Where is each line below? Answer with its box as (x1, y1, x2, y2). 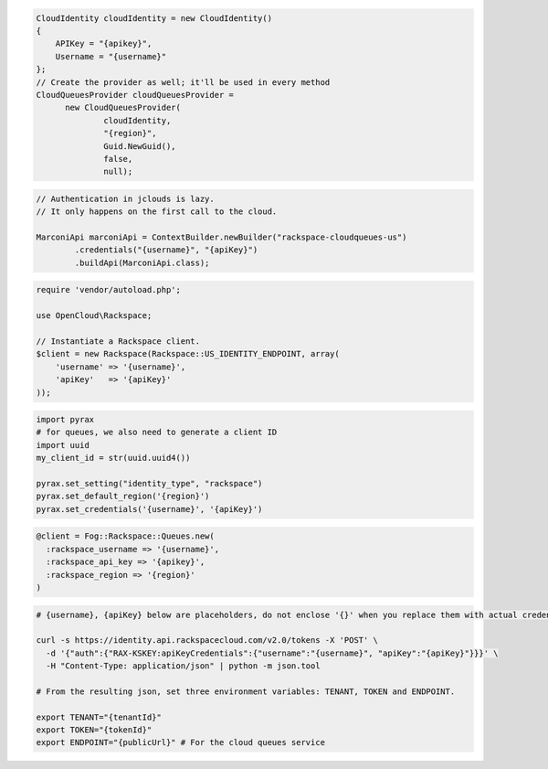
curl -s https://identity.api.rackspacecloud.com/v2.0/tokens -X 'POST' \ (36, 635, 379, 646)
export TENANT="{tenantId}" (36, 711, 162, 722)
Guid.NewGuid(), (103, 141, 177, 151)
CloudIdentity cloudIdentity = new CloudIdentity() (36, 13, 273, 23)
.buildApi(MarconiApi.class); (74, 257, 210, 268)
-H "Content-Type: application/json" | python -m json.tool (46, 661, 321, 671)
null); (103, 166, 133, 177)
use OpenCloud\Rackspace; (36, 311, 153, 321)
